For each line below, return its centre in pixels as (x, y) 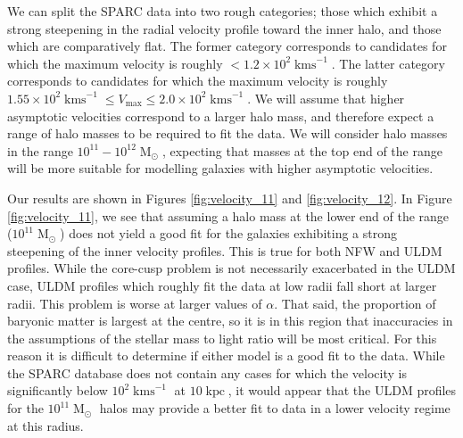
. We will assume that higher (326, 98)
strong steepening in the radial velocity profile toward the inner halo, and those (224, 28)
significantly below (58, 390)
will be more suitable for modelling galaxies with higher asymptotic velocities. (220, 168)
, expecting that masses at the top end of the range (302, 150)
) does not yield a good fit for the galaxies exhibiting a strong (228, 233)
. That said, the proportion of (355, 303)
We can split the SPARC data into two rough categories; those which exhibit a (223, 11)
